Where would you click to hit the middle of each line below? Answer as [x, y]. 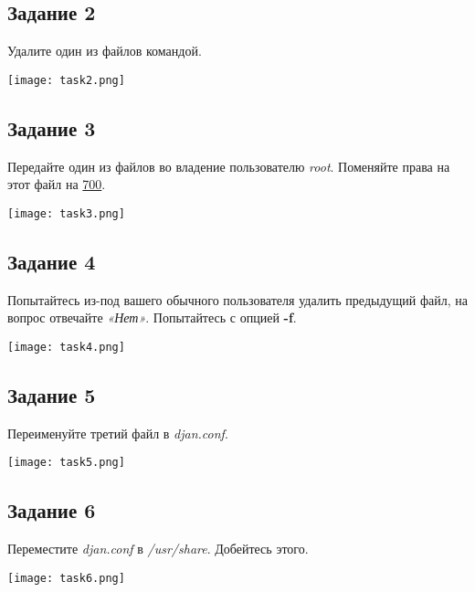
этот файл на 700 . [57, 184]
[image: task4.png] [66, 347]
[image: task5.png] [66, 463]
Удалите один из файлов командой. [105, 51]
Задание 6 [52, 510]
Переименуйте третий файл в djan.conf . [118, 433]
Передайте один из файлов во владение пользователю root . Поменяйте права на [229, 166]
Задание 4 [52, 261]
